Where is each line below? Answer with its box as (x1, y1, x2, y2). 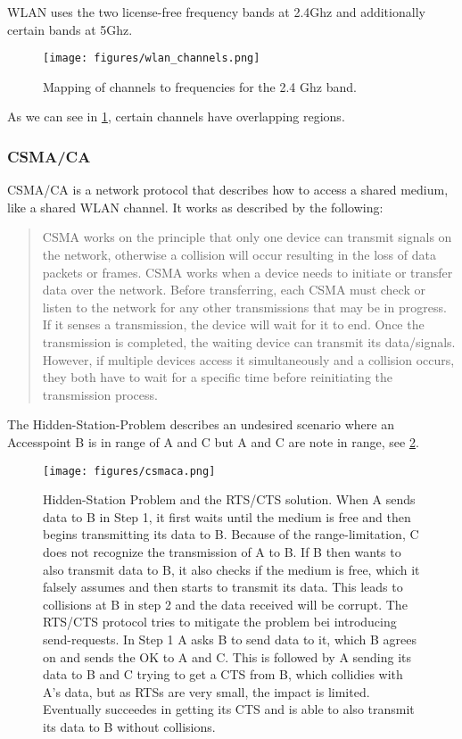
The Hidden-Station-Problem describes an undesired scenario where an (7, 415, 394, 434)
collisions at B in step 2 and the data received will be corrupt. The (43, 594, 408, 613)
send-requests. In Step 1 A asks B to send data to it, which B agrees (43, 629, 417, 648)
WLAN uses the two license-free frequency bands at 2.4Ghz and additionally (7, 3, 425, 21)
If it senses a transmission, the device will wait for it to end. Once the (42, 315, 425, 334)
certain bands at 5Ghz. (7, 20, 133, 38)
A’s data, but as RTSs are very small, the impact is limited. (43, 682, 370, 701)
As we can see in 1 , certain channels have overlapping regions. (7, 107, 345, 126)
